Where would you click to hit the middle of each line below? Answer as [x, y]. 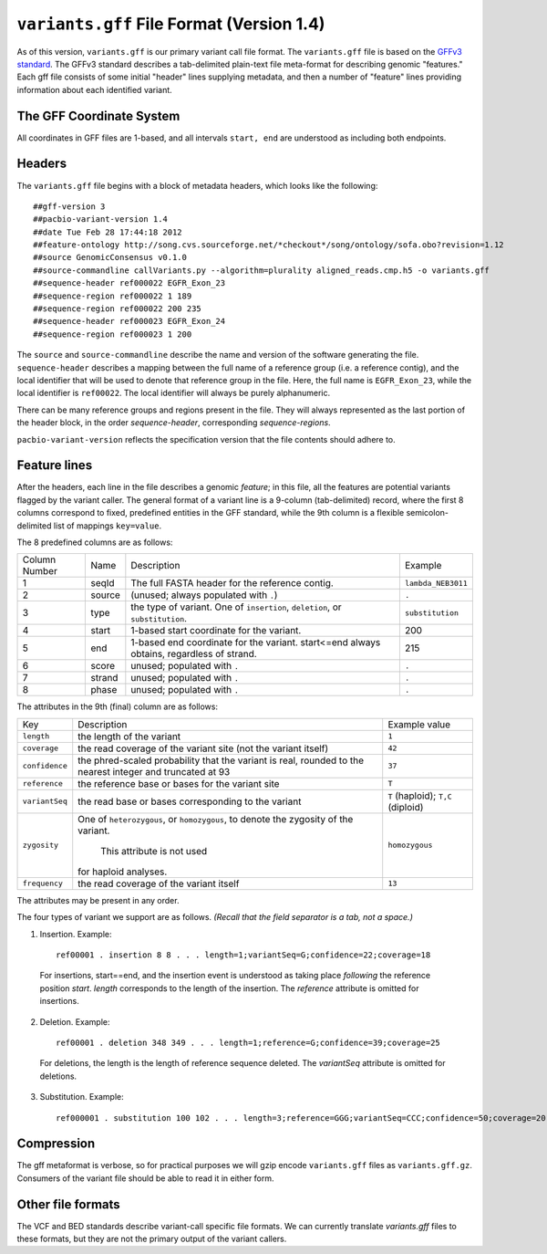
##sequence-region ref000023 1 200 [113, 334]
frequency [43, 884]
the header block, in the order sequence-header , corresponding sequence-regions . [174, 423]
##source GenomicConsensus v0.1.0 [110, 257]
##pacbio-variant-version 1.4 [101, 219]
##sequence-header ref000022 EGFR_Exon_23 [129, 283]
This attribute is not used [154, 851]
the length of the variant [129, 737]
